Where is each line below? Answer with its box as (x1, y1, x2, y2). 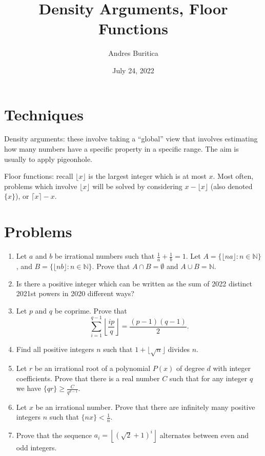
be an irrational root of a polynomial (34, 363, 151, 374)
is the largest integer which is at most (88, 171, 207, 181)
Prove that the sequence (16, 429, 92, 440)
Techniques (4, 103, 84, 125)
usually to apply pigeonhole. (4, 153, 93, 164)
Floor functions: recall (4, 171, 73, 181)
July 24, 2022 (112, 65, 154, 75)
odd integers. (16, 442, 57, 452)
